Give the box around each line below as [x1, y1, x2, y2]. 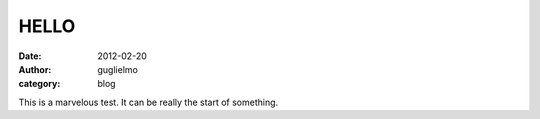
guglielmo [97, 63, 139, 75]
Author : [18, 63, 52, 75]
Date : [18, 50, 42, 62]
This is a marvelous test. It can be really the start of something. [18, 96, 279, 108]
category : [18, 78, 61, 90]
